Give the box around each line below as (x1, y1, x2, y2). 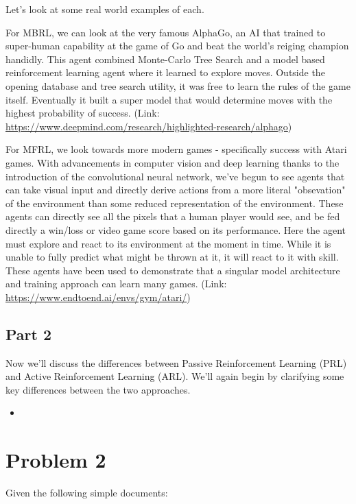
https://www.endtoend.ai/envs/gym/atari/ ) (5, 289, 191, 304)
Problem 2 (5, 446, 106, 474)
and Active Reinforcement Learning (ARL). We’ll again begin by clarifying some (5, 369, 344, 383)
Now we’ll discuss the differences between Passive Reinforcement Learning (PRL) (5, 355, 347, 370)
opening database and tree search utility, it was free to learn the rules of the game (5, 78, 351, 93)
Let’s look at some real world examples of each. (5, 2, 204, 16)
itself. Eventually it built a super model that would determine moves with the (5, 92, 333, 106)
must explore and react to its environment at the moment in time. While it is (5, 236, 331, 250)
